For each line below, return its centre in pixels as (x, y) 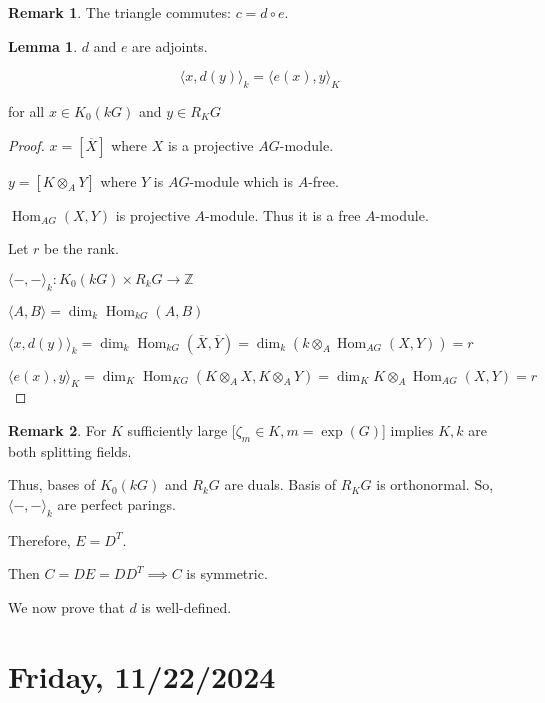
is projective (152, 214)
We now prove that (66, 606)
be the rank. (81, 248)
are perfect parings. (116, 503)
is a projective (210, 144)
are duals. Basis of (280, 484)
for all (26, 110)
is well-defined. (186, 606)
